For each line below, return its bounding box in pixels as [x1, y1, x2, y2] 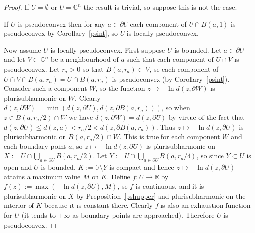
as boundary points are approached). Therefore [72, 210, 215, 220]
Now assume [4, 44, 41, 55]
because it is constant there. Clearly [44, 200, 153, 210]
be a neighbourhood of [50, 54, 119, 64]
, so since [196, 150, 224, 161]
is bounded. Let [174, 44, 222, 55]
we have [69, 112, 93, 122]
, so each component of [149, 63, 219, 74]
